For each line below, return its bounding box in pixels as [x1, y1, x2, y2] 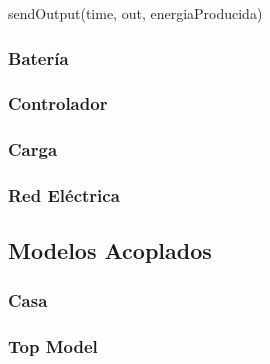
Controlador [8, 91, 108, 116]
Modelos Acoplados [8, 235, 212, 266]
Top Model [8, 333, 98, 358]
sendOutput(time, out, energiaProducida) [8, 3, 263, 23]
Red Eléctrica [8, 183, 120, 208]
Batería [8, 45, 69, 70]
